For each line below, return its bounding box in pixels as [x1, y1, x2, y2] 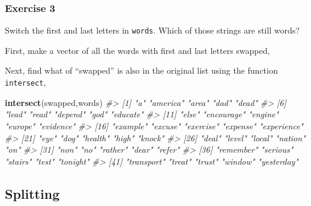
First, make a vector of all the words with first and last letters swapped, [5, 44, 270, 56]
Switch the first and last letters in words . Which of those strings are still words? [5, 24, 300, 37]
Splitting [5, 184, 60, 202]
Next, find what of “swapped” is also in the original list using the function [5, 64, 278, 77]
